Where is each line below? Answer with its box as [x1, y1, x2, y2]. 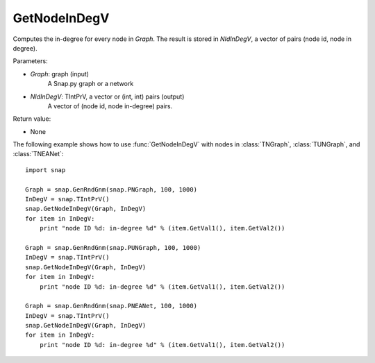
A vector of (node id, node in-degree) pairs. [47, 101, 173, 110]
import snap [25, 166, 66, 174]
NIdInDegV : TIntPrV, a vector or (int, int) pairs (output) [30, 92, 185, 101]
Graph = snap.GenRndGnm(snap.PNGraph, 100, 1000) [25, 185, 198, 194]
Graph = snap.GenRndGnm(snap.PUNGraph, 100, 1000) [25, 244, 201, 251]
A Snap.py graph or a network [47, 80, 134, 88]
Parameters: [12, 57, 48, 65]
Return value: [12, 115, 51, 123]
